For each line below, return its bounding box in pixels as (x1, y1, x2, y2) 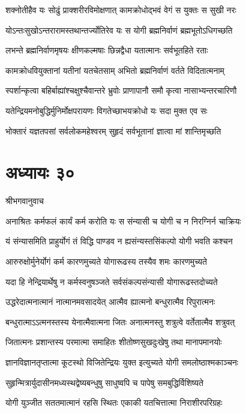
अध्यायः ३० (5, 160, 75, 184)
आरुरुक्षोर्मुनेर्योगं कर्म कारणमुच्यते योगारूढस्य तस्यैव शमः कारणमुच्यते (5, 255, 208, 268)
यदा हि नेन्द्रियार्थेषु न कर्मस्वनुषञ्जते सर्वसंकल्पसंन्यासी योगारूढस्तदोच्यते (5, 275, 218, 288)
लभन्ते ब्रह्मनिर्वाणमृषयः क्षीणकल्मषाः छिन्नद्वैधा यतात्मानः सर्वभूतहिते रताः (5, 44, 208, 56)
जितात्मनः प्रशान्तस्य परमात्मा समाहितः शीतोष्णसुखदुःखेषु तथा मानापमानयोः (5, 336, 222, 348)
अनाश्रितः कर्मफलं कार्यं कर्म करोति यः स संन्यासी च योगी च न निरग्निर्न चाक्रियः (5, 214, 241, 227)
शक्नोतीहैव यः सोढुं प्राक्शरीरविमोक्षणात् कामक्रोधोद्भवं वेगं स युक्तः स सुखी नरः (5, 4, 236, 16)
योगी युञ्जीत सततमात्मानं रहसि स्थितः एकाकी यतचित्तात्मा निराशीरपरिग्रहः (5, 396, 223, 409)
